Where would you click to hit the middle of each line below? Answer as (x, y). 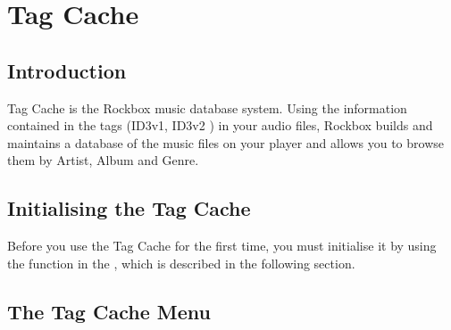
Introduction (67, 70)
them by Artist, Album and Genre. (103, 160)
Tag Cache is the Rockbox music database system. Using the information (207, 107)
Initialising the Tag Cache (129, 208)
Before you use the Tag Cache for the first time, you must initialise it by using (222, 246)
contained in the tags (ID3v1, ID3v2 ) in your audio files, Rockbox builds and (220, 125)
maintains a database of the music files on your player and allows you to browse (225, 142)
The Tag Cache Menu (109, 311)
